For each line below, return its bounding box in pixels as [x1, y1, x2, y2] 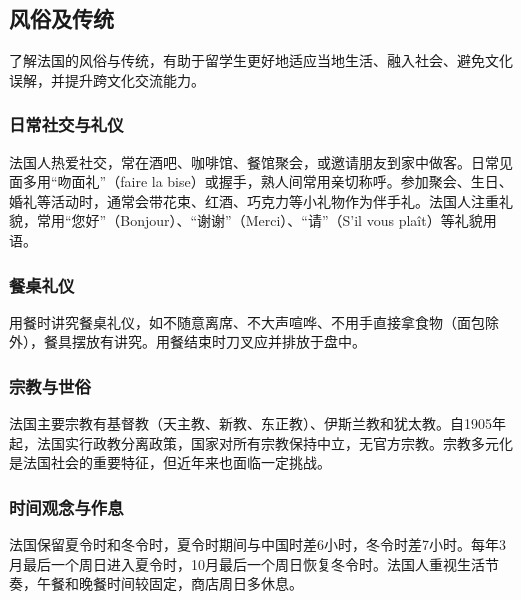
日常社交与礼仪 [9, 112, 124, 137]
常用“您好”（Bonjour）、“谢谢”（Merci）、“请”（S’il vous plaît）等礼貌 [36, 210, 483, 231]
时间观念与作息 [9, 494, 124, 519]
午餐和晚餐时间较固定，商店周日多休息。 [36, 573, 303, 594]
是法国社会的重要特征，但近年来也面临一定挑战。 [9, 452, 331, 473]
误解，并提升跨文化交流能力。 [9, 69, 205, 90]
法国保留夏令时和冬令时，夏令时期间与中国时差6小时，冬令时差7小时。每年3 [9, 534, 506, 555]
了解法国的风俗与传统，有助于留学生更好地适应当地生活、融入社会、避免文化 [9, 50, 513, 71]
